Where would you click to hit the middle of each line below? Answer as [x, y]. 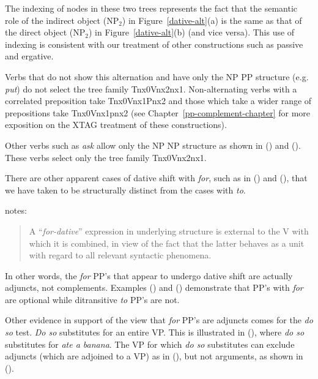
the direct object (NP [45, 32]
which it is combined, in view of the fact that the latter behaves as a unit [167, 243]
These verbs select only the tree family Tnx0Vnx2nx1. [106, 157]
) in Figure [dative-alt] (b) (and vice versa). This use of [191, 32]
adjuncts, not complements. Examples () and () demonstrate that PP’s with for [154, 287]
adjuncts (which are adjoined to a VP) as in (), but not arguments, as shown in [154, 356]
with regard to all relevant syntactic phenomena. [120, 255]
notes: [16, 210]
